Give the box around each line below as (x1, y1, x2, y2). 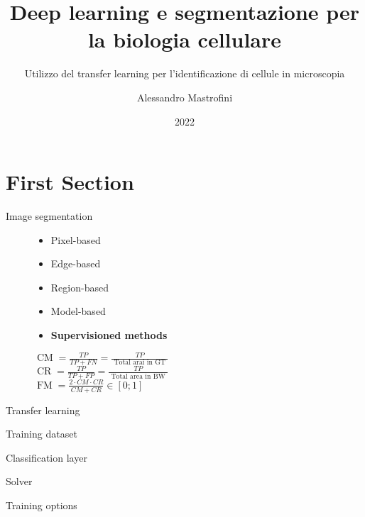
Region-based (50, 279, 109, 294)
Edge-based (50, 256, 101, 271)
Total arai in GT (114, 359, 166, 367)
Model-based (50, 304, 106, 318)
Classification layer (6, 450, 87, 465)
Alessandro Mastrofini (136, 89, 233, 104)
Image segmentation (6, 209, 93, 223)
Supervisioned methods (50, 328, 168, 342)
